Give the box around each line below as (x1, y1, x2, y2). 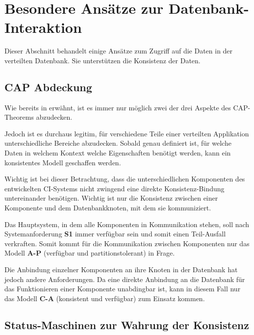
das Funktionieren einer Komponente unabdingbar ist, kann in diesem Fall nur (4, 283, 241, 294)
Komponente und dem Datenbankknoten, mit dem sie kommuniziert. (4, 203, 211, 213)
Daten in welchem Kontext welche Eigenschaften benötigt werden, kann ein (4, 148, 231, 158)
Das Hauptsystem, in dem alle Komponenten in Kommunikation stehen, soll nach (4, 219, 250, 229)
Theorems (4, 112, 34, 122)
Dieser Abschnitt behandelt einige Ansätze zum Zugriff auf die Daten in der (4, 46, 233, 56)
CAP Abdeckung (4, 79, 92, 94)
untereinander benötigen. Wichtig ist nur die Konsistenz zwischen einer (4, 193, 218, 203)
